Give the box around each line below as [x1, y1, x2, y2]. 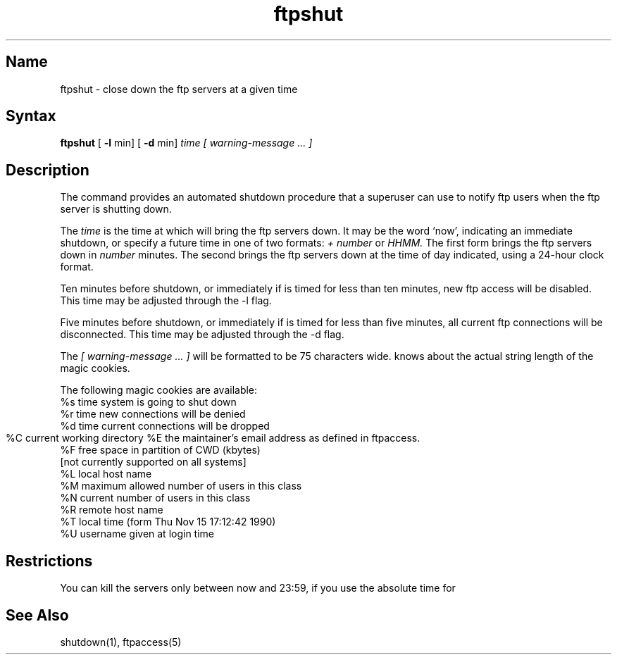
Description [6, 161, 89, 179]
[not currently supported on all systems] [60, 456, 247, 468]
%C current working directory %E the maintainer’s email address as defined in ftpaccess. [6, 432, 420, 444]
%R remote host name [60, 504, 163, 516]
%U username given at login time [60, 528, 214, 540]
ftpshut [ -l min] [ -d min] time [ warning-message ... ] [60, 137, 313, 149]
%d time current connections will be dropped [60, 420, 270, 432]
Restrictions [6, 552, 93, 570]
